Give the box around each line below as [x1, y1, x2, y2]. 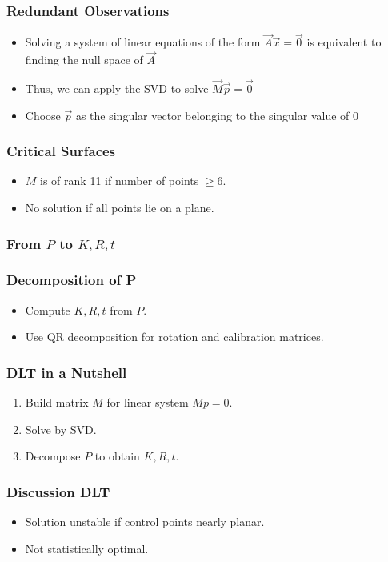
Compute [25, 301, 70, 318]
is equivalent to [306, 34, 382, 50]
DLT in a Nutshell [6, 362, 127, 382]
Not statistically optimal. [25, 540, 149, 556]
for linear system [106, 394, 189, 411]
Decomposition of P [6, 270, 137, 290]
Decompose [25, 448, 81, 464]
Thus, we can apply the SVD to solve [25, 80, 209, 97]
